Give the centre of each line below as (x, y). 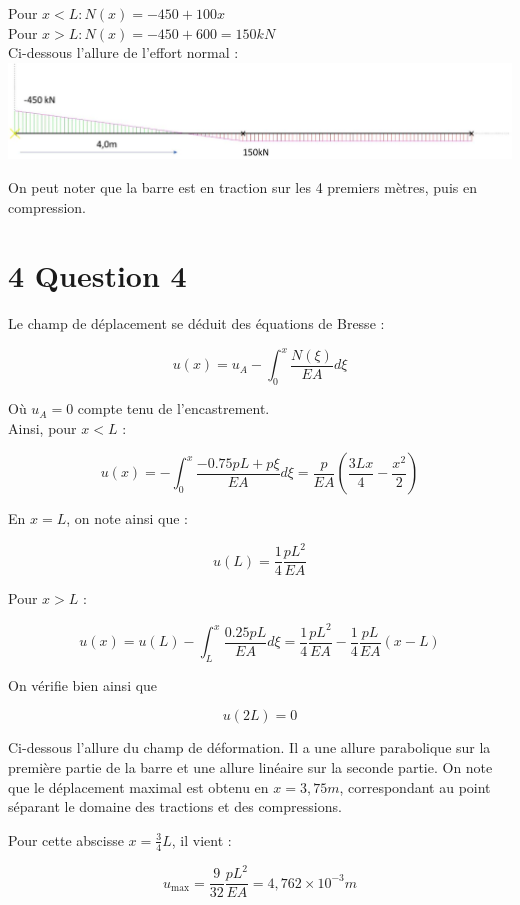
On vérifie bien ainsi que (83, 684)
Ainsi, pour (42, 427)
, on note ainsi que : (127, 518)
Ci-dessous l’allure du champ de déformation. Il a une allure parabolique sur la (249, 747)
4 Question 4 (97, 275)
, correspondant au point (415, 786)
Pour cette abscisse (66, 839)
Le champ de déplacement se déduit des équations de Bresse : (196, 323)
